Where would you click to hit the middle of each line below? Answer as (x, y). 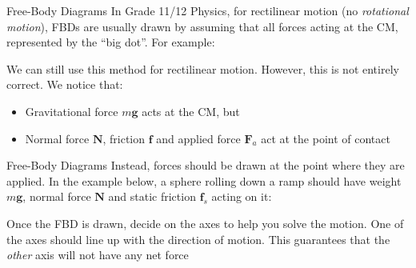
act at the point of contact (326, 138)
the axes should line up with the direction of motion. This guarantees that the (198, 239)
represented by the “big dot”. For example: (111, 42)
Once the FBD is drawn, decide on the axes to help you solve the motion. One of (205, 223)
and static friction (152, 196)
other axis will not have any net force (98, 255)
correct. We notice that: (65, 84)
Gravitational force (72, 111)
